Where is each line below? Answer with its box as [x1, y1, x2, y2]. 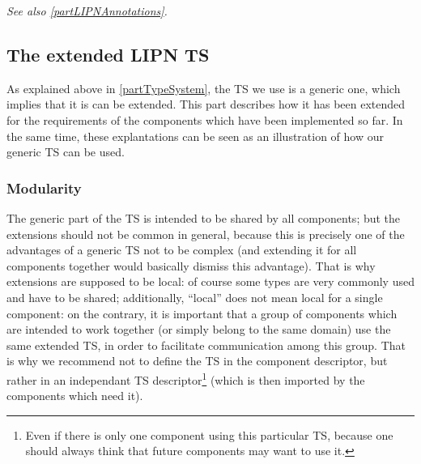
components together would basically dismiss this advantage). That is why [6, 257, 376, 274]
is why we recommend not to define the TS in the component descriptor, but [6, 352, 388, 369]
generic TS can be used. [6, 143, 125, 160]
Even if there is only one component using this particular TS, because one [25, 426, 393, 443]
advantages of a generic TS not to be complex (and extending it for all [6, 241, 357, 258]
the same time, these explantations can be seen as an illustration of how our [6, 127, 385, 144]
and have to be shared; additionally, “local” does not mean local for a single [6, 288, 383, 305]
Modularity [6, 177, 82, 198]
